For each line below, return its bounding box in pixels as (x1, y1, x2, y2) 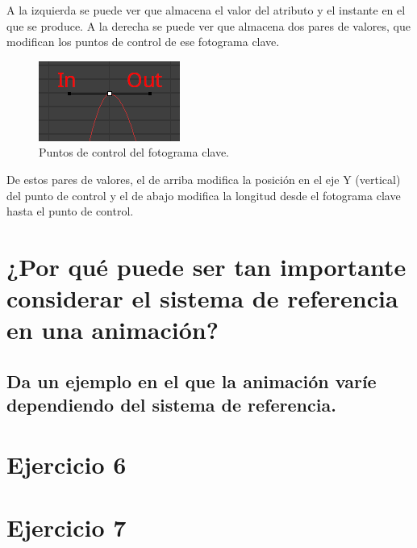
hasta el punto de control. (6, 203, 134, 220)
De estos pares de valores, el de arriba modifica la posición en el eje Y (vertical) (6, 170, 401, 187)
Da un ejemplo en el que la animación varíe (6, 368, 377, 393)
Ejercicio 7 (6, 511, 127, 544)
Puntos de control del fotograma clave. (39, 144, 230, 161)
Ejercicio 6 (6, 447, 127, 480)
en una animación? (6, 313, 219, 346)
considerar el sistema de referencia (6, 282, 398, 315)
